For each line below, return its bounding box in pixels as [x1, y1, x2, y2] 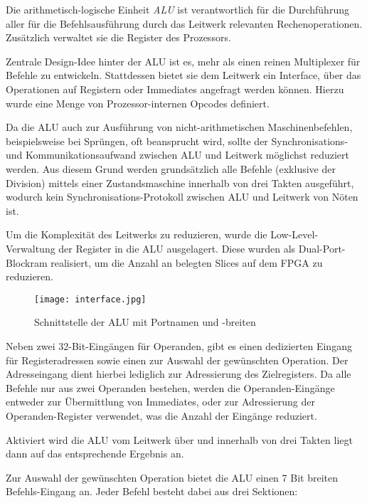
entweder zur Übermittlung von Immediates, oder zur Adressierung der [6, 394, 315, 409]
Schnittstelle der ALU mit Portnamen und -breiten [34, 314, 256, 329]
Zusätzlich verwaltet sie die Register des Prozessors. [6, 30, 231, 45]
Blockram [6, 255, 48, 270]
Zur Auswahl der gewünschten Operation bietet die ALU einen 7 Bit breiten [6, 470, 338, 485]
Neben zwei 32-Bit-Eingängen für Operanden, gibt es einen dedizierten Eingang [6, 338, 352, 353]
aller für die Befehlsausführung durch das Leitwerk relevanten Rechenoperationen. [6, 16, 363, 31]
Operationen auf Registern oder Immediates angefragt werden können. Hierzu [6, 81, 344, 96]
